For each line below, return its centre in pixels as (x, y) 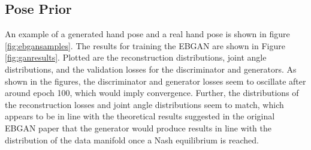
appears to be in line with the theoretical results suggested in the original (140, 116)
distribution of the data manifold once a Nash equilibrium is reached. (132, 139)
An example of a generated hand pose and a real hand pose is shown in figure (147, 34)
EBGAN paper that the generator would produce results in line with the (138, 127)
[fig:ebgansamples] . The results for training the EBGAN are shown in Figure (145, 45)
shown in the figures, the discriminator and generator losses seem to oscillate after (155, 81)
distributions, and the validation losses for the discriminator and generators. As (151, 69)
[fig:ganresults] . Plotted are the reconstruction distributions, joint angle (136, 57)
